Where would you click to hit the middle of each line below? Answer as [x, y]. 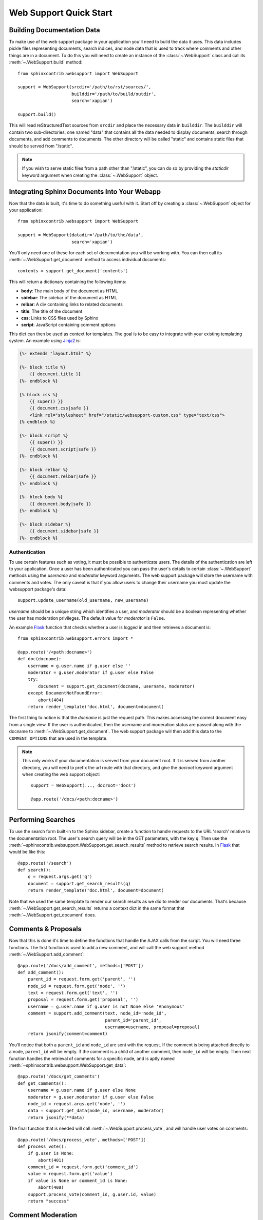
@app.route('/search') [45, 863]
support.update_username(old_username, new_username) [83, 600]
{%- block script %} [44, 435]
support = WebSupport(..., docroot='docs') [84, 785]
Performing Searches [42, 820]
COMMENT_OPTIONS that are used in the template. [58, 738]
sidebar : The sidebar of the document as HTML [69, 297]
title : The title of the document [52, 311]
